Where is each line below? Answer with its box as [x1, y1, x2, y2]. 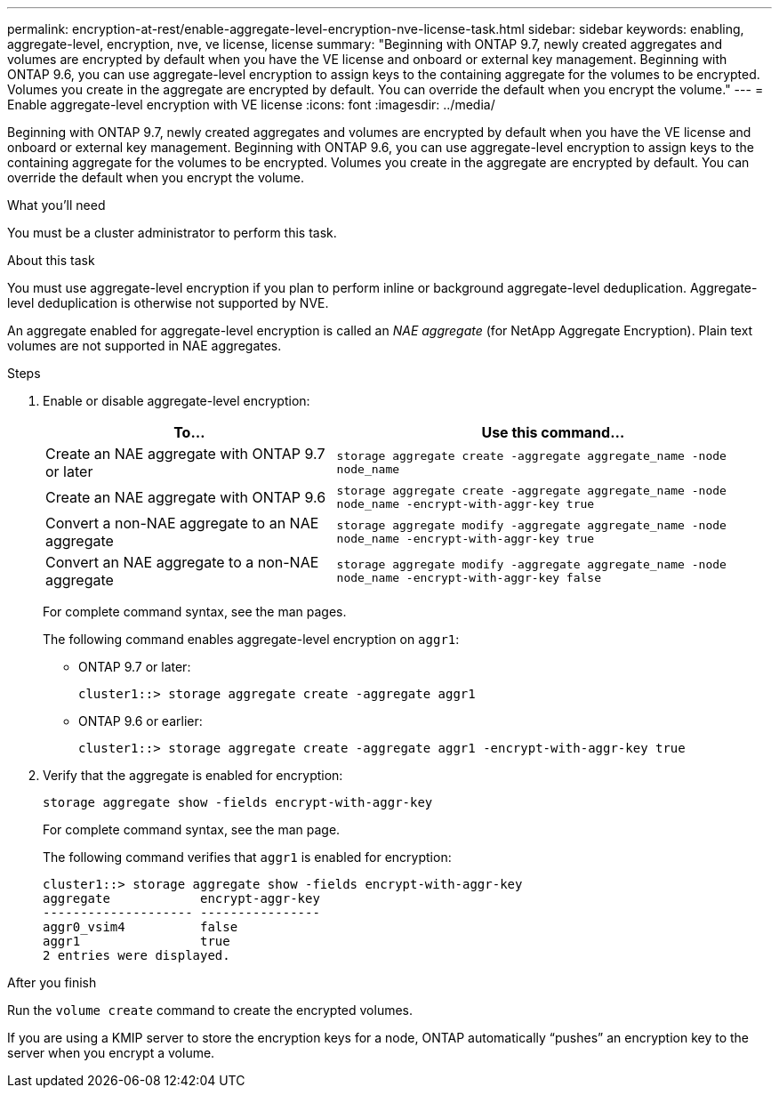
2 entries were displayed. [43, 948, 230, 962]
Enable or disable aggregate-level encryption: [43, 393, 310, 408]
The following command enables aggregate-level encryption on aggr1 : [43, 632, 460, 647]
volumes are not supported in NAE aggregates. [7, 338, 282, 353]
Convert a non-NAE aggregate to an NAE [45, 514, 319, 532]
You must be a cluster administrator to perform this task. [7, 225, 337, 240]
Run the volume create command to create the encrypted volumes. [7, 1002, 414, 1018]
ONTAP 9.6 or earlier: [78, 713, 203, 729]
